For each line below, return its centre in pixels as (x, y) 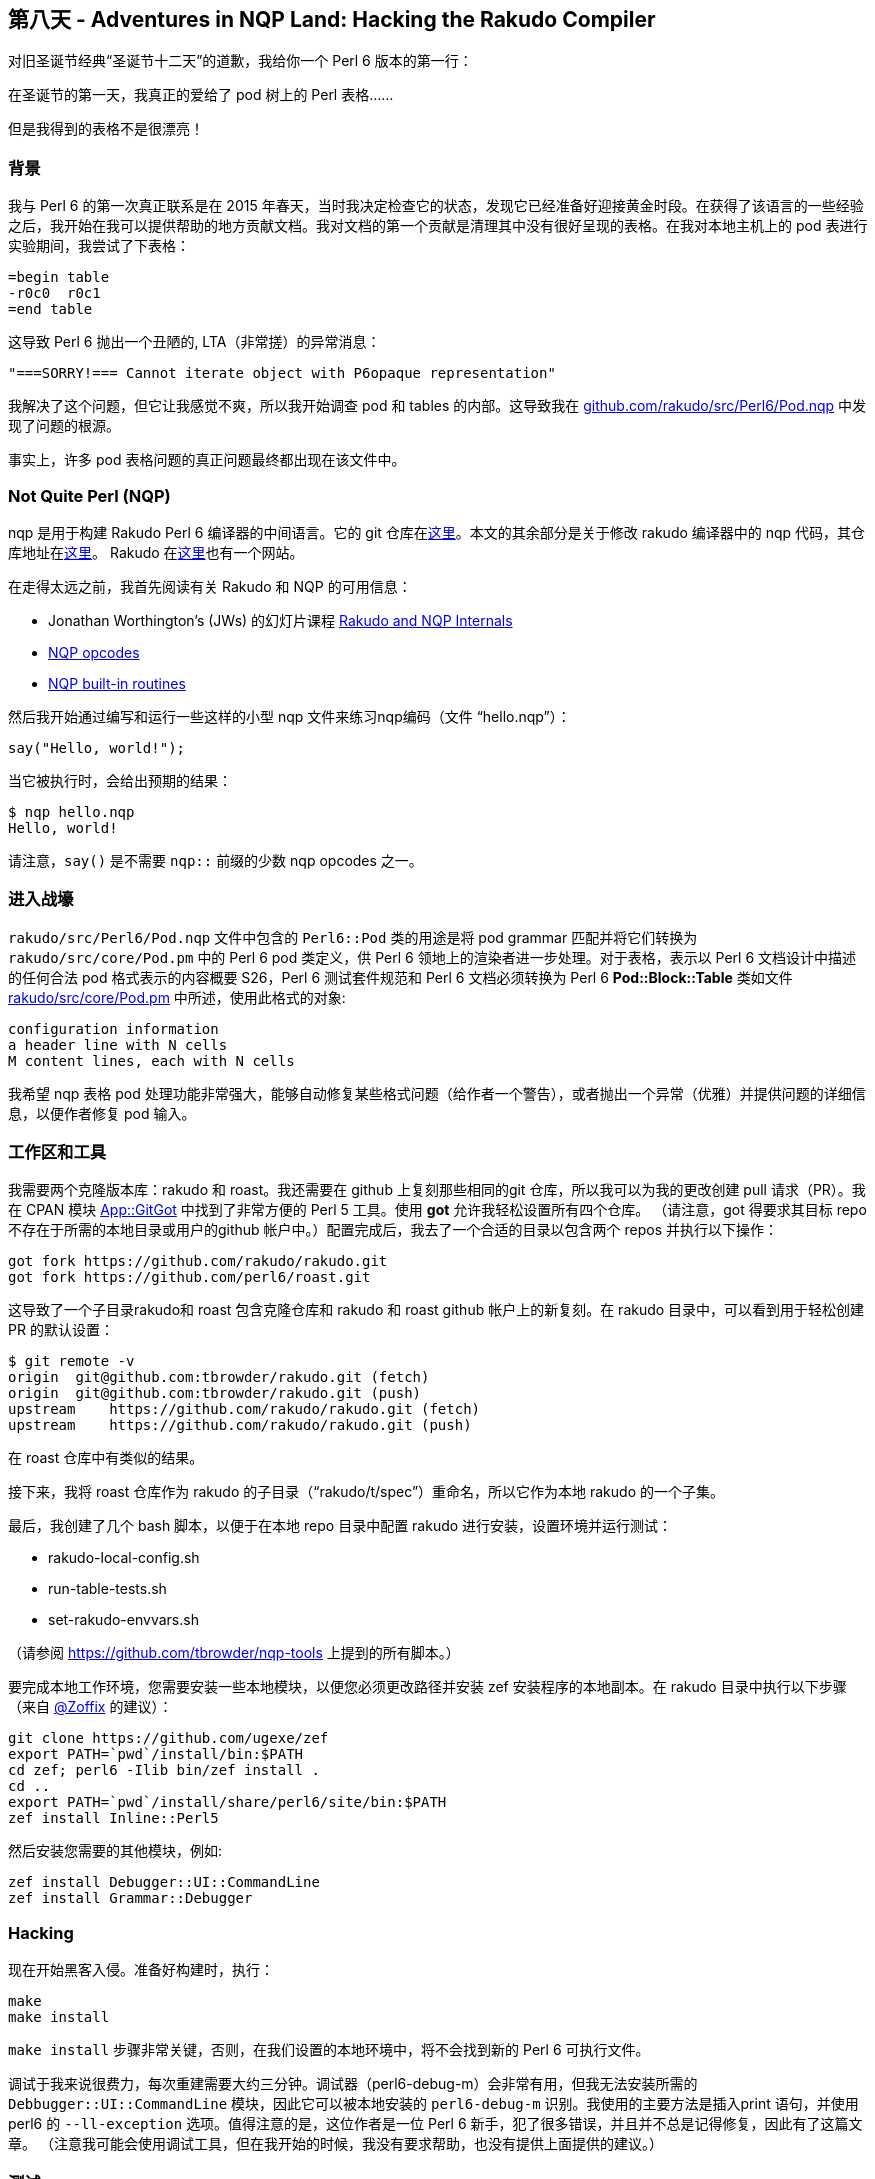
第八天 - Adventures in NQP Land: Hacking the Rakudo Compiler (332, 19)
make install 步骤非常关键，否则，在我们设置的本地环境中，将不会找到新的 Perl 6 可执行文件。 (329, 2050)
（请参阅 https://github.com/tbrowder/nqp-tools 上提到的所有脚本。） (234, 1653)
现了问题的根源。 (64, 426)
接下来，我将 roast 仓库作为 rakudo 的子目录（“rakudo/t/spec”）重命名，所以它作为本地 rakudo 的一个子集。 (366, 1492)
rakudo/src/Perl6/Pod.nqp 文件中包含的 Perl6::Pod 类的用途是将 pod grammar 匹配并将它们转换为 (353, 937)
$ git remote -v (71, 1361)
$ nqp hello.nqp (71, 811)
